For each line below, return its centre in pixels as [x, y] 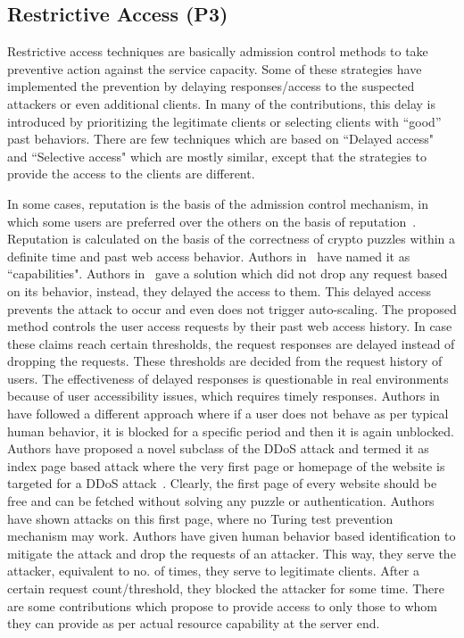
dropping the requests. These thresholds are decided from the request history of [225, 361]
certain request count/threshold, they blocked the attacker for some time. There [226, 588]
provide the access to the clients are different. [131, 174]
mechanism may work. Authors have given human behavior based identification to [232, 536]
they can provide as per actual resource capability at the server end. [194, 623]
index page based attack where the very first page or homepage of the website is [226, 465]
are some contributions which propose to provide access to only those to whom [223, 605]
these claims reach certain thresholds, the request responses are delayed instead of [231, 343]
